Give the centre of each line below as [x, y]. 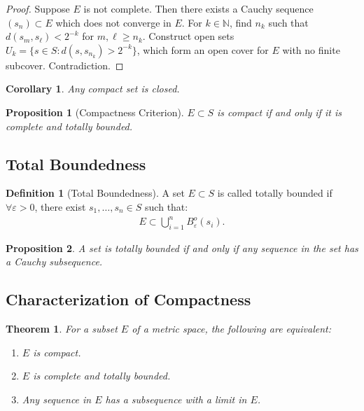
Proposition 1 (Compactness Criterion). [95, 112]
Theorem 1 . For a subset [62, 329]
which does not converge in [113, 22]
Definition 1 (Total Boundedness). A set [95, 193]
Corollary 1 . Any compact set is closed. [93, 89]
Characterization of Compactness [128, 299]
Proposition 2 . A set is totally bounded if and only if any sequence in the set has [182, 248]
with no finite [311, 49]
